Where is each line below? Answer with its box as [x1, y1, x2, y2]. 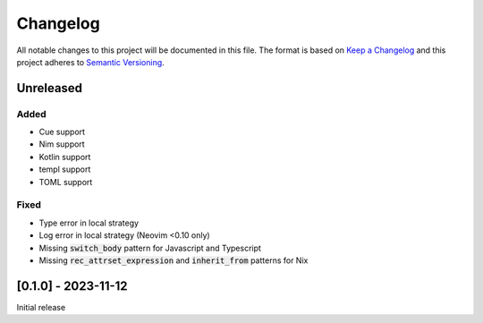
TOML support [38, 176, 93, 187]
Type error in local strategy [38, 217, 139, 228]
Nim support [38, 139, 85, 149]
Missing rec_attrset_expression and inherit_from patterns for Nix [38, 255, 309, 266]
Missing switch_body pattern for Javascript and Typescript [38, 242, 261, 253]
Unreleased [16, 81, 83, 96]
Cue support [38, 126, 85, 138]
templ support [38, 164, 91, 174]
